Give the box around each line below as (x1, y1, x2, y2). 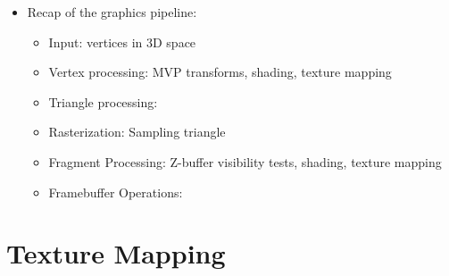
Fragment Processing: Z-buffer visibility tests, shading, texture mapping (48, 152, 442, 171)
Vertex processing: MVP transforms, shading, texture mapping (48, 63, 392, 81)
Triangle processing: (48, 92, 158, 111)
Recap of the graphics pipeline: (27, 3, 197, 21)
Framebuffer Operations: (48, 182, 183, 201)
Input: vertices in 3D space (48, 32, 196, 51)
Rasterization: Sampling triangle (48, 122, 226, 141)
